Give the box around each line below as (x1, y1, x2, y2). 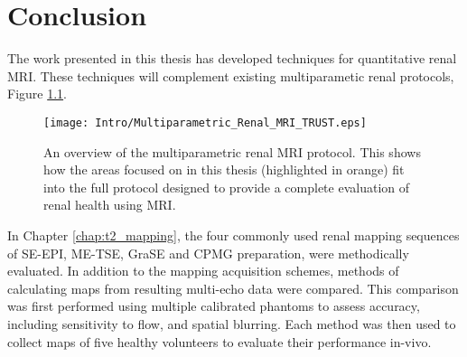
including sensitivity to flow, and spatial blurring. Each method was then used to (7, 314, 456, 333)
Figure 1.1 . (7, 84, 67, 103)
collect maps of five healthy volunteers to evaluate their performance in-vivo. (7, 332, 432, 351)
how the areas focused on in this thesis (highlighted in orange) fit (43, 160, 405, 179)
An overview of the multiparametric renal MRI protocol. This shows (43, 142, 421, 161)
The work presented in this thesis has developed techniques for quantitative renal (7, 49, 457, 68)
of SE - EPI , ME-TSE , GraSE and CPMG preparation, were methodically (7, 243, 409, 262)
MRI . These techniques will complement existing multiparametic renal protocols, (7, 66, 454, 85)
